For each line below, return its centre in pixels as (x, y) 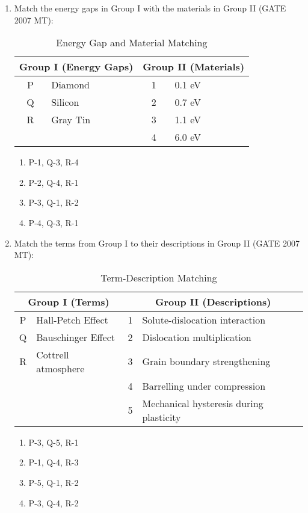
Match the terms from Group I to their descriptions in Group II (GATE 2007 (157, 243)
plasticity (162, 417)
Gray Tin (71, 120)
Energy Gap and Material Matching (132, 43)
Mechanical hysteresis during (203, 403)
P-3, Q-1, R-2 (54, 202)
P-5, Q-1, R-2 (54, 482)
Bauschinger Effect (76, 337)
